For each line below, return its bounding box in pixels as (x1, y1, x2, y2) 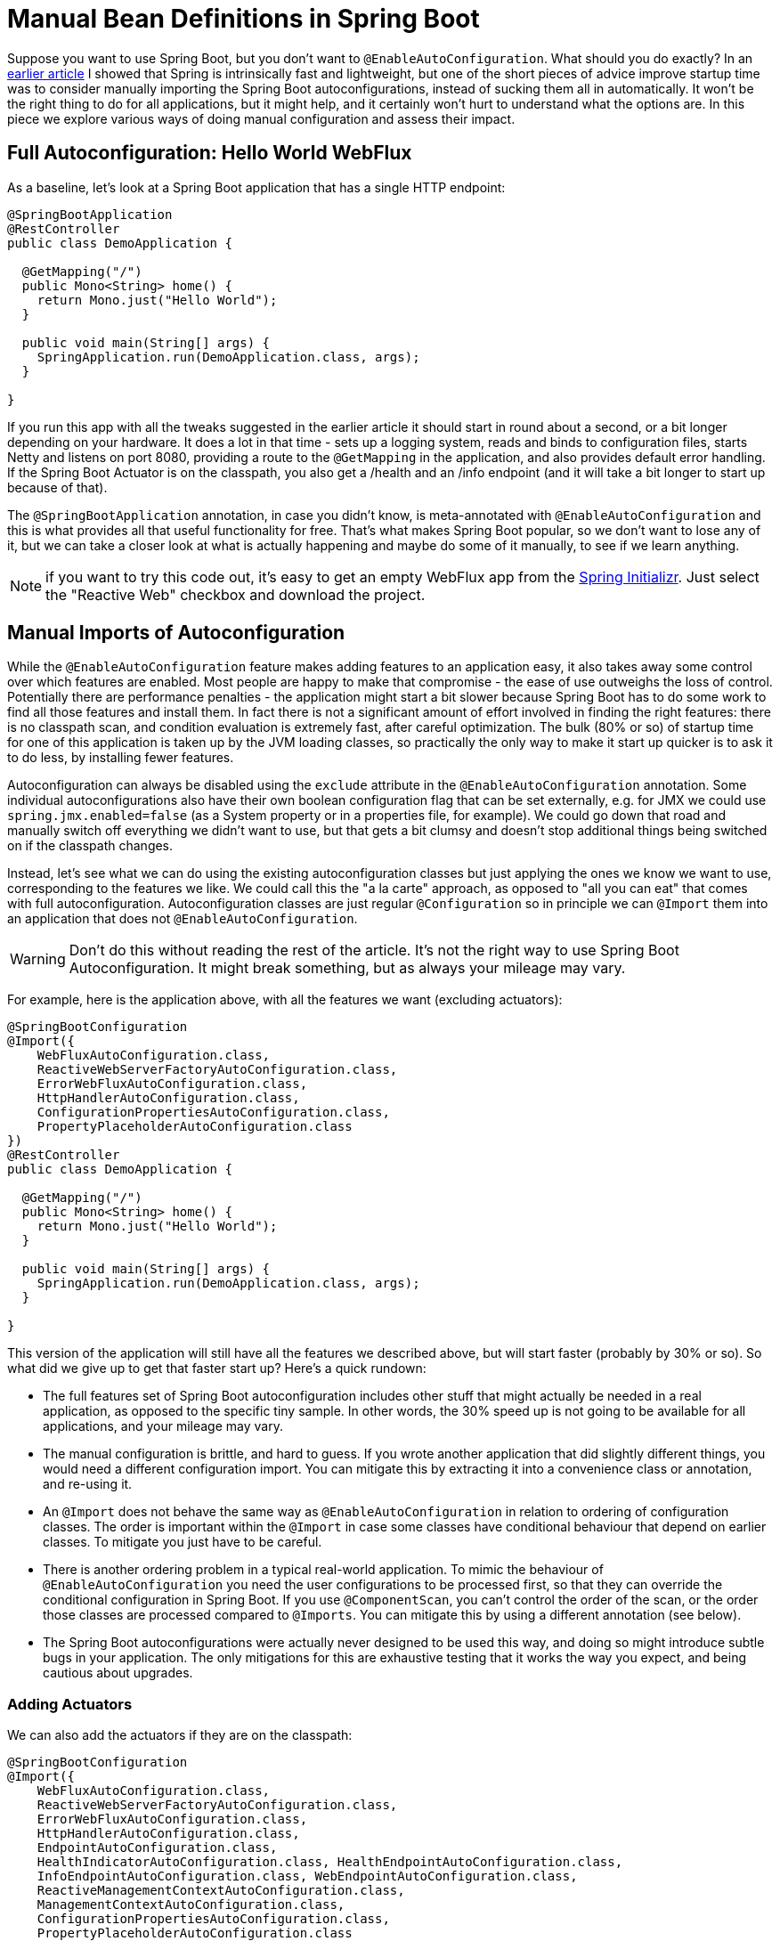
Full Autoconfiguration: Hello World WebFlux (7, 142, 412, 165)
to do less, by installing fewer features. (7, 750, 234, 766)
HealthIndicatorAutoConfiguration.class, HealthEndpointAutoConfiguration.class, (37, 1855, 623, 1870)
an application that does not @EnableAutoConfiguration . (7, 911, 358, 927)
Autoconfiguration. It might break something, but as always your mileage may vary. (69, 959, 626, 978)
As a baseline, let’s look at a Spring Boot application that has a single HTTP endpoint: (7, 179, 506, 195)
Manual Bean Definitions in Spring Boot (7, 4, 480, 34)
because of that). (7, 479, 108, 495)
